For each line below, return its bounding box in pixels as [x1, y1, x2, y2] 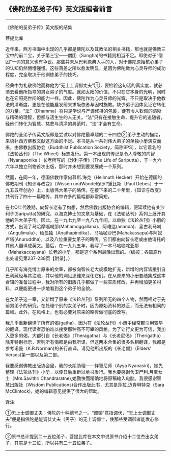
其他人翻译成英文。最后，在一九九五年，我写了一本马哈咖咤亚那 [5, 242, 139, 249]
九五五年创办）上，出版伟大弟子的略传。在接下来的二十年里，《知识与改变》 [5, 187, 164, 193]
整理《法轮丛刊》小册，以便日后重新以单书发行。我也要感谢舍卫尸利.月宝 [5, 369, 159, 375]
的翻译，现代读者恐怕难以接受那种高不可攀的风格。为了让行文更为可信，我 [5, 326, 161, 332]
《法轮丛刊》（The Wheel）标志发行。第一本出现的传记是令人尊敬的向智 [5, 150, 155, 157]
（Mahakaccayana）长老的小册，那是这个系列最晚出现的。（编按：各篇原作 [5, 249, 162, 255]
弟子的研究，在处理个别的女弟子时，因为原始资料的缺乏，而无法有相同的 [14, 302, 166, 308]
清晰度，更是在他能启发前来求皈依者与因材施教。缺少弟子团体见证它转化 [14, 101, 166, 107]
